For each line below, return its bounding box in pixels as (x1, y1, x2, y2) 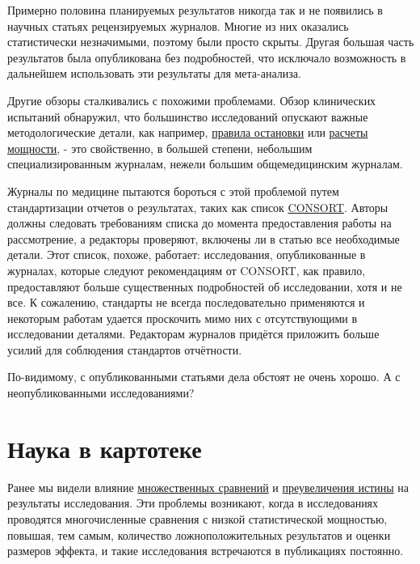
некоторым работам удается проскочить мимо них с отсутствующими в (7, 309, 358, 326)
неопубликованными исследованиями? (7, 384, 195, 401)
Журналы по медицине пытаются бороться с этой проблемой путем (7, 182, 339, 199)
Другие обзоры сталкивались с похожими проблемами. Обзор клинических (7, 91, 376, 108)
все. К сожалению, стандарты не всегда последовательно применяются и (7, 294, 365, 311)
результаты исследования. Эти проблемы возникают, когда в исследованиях (7, 494, 379, 511)
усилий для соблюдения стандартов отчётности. (7, 341, 242, 358)
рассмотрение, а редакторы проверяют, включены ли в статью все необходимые (7, 230, 400, 247)
